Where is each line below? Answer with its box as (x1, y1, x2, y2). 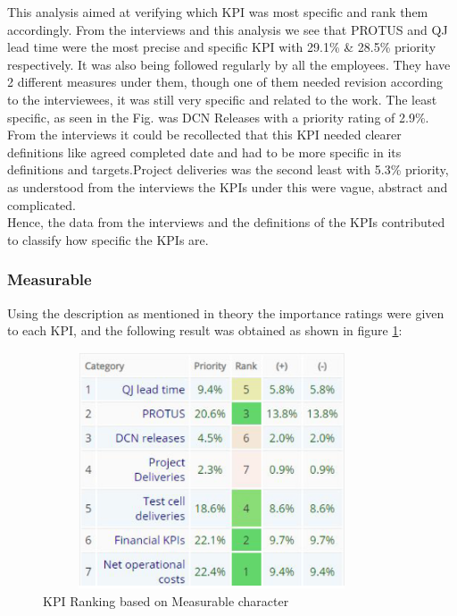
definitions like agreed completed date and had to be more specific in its (7, 142, 402, 161)
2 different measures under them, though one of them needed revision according (7, 72, 444, 91)
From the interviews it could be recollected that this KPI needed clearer (7, 125, 402, 144)
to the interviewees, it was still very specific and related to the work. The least (7, 89, 437, 108)
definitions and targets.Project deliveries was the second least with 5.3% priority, (7, 160, 449, 179)
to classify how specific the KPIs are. (7, 230, 209, 249)
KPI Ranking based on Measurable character (43, 591, 289, 610)
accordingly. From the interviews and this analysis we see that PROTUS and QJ (7, 20, 448, 38)
